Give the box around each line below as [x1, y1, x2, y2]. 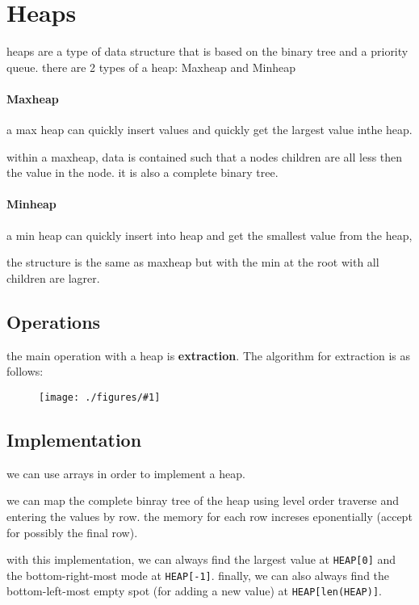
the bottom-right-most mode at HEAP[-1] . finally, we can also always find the [6, 566, 390, 583]
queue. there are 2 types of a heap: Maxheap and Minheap [6, 58, 295, 75]
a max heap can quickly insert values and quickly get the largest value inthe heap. [6, 121, 413, 138]
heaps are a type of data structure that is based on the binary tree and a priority [6, 43, 409, 60]
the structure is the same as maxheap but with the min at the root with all [6, 254, 379, 271]
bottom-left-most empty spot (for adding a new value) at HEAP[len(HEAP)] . [6, 582, 382, 599]
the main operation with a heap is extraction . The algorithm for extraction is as [6, 347, 411, 363]
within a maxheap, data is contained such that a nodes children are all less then [6, 148, 403, 165]
